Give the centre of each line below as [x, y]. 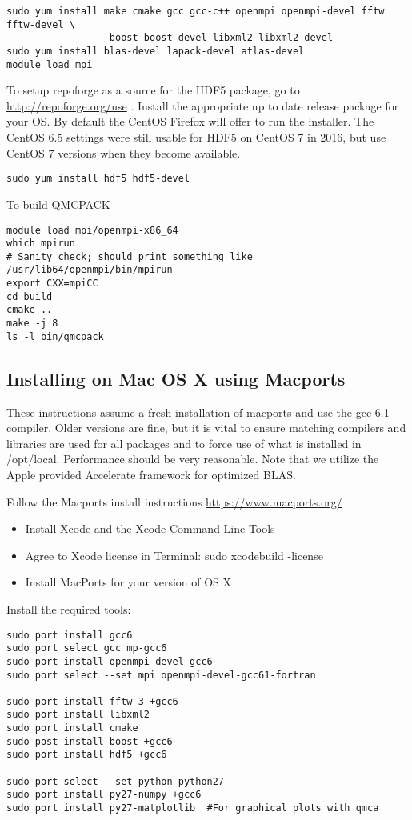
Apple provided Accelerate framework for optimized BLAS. [151, 474]
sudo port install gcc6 [70, 635]
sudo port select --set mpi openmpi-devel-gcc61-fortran [161, 675]
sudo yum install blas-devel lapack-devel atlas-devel [156, 51]
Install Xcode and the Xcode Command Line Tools [150, 528]
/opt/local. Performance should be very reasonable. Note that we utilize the [193, 459]
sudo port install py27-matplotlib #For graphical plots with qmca [193, 808]
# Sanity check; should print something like [130, 256]
